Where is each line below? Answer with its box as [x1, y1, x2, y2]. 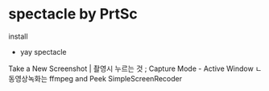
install [8, 31, 28, 41]
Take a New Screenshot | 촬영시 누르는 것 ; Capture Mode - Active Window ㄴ [8, 64, 263, 73]
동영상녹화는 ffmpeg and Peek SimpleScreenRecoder [8, 73, 183, 83]
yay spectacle [19, 47, 67, 56]
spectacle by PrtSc [8, 5, 139, 23]
